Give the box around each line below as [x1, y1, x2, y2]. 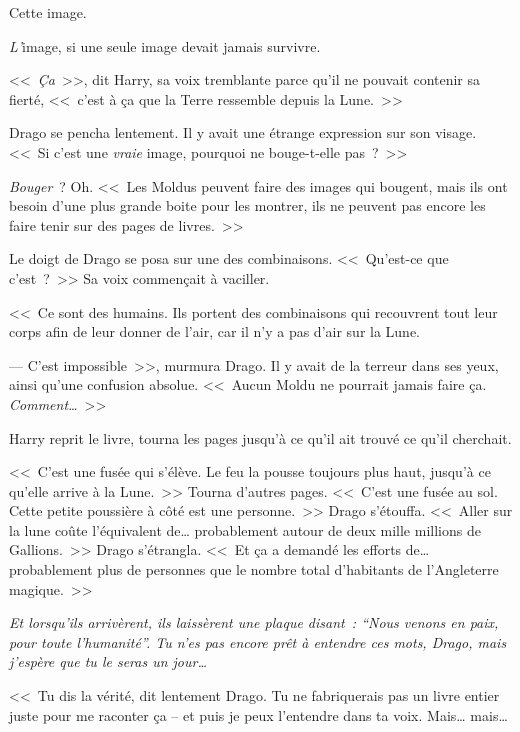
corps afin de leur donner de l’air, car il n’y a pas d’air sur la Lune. [9, 321, 421, 342]
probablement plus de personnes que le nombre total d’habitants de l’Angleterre [9, 559, 499, 580]
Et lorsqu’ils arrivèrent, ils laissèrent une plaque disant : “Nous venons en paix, [9, 612, 499, 633]
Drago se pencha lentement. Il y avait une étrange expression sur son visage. [9, 122, 477, 143]
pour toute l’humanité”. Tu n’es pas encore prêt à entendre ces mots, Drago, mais [9, 631, 507, 652]
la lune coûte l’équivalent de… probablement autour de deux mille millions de [9, 519, 481, 540]
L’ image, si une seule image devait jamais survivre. [9, 35, 321, 56]
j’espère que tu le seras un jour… [9, 651, 208, 672]
